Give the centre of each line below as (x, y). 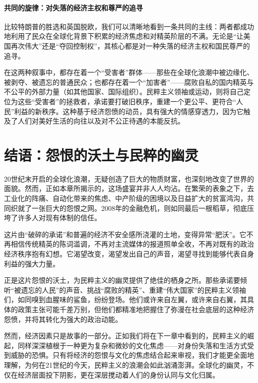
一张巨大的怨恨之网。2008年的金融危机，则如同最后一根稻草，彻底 (139, 208)
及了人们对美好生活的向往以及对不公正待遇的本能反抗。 (94, 121)
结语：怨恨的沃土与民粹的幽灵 (101, 155)
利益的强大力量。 (32, 263)
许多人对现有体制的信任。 (59, 218)
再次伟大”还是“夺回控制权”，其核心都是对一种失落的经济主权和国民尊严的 (130, 45)
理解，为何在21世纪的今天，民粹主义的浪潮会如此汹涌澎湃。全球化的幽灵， (126, 364)
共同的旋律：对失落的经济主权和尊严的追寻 (73, 7)
